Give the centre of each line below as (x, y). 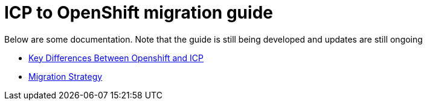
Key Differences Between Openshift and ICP (116, 58)
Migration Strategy (66, 76)
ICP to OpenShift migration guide (139, 13)
